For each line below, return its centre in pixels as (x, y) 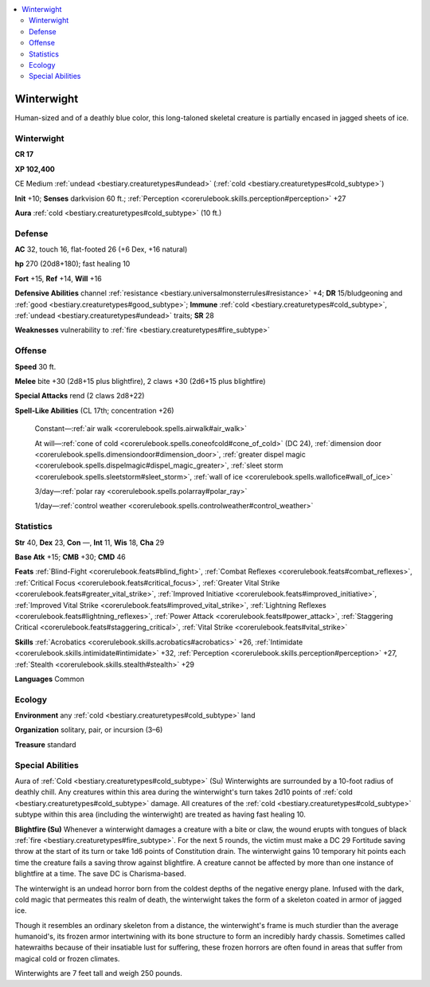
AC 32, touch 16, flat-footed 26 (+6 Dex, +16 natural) (101, 249)
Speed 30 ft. (35, 366)
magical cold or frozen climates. (67, 958)
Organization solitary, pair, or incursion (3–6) (89, 730)
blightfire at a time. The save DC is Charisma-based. (100, 874)
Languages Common (50, 679)
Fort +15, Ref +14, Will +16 (59, 278)
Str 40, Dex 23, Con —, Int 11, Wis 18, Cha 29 (90, 542)
